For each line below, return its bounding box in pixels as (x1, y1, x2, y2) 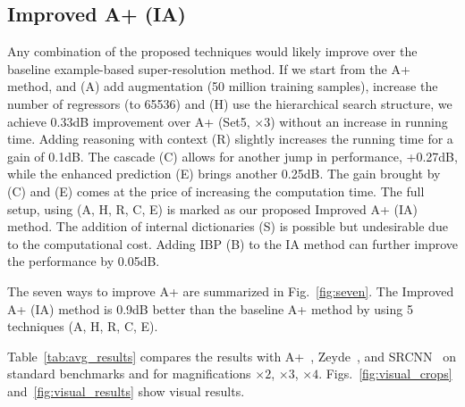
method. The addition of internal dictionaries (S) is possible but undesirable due (7, 217, 448, 236)
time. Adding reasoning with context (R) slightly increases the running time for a (7, 129, 453, 148)
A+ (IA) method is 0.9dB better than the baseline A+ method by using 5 (7, 299, 413, 318)
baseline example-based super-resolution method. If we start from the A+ (7, 59, 410, 78)
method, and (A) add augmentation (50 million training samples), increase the (7, 77, 438, 96)
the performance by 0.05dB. (7, 252, 160, 270)
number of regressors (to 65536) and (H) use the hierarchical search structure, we (7, 94, 452, 112)
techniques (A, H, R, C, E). (7, 317, 158, 336)
